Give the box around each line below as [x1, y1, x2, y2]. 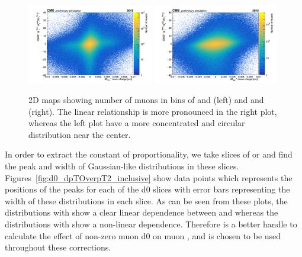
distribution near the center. [28, 128, 131, 140]
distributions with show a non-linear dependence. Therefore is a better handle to [5, 218, 297, 230]
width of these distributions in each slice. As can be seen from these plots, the [5, 194, 288, 207]
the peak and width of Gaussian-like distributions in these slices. [5, 160, 239, 172]
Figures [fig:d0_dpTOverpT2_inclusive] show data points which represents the [5, 171, 293, 184]
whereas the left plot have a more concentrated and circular [28, 117, 245, 129]
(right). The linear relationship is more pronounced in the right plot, [28, 105, 277, 117]
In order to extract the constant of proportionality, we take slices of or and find [5, 148, 293, 160]
